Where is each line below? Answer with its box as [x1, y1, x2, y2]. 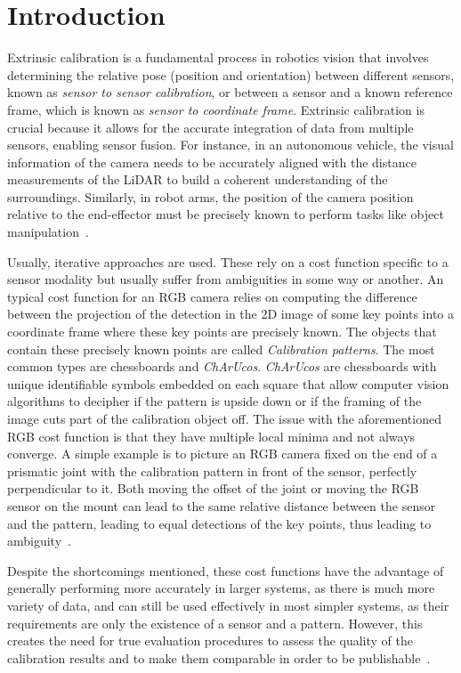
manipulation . [7, 223, 89, 241]
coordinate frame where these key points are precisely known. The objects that [7, 322, 437, 341]
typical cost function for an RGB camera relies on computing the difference [7, 287, 417, 305]
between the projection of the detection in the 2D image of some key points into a [7, 304, 455, 323]
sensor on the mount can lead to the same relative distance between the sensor [7, 496, 436, 515]
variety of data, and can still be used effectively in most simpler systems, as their [7, 596, 449, 614]
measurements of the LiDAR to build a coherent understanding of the [7, 170, 388, 189]
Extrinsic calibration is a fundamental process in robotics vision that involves [7, 48, 429, 67]
